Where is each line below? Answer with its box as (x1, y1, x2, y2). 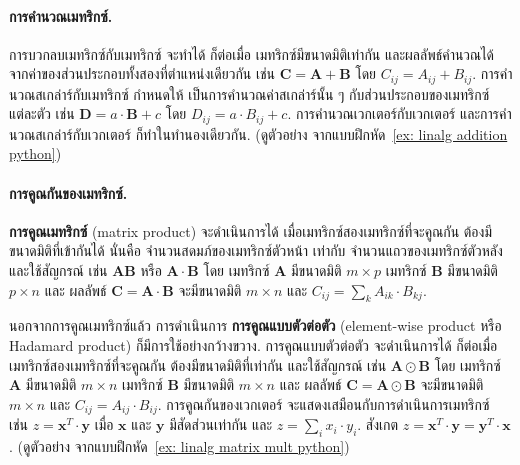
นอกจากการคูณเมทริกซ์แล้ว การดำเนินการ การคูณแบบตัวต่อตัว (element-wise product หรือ (9, 315, 502, 336)
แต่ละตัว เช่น (9, 103, 75, 124)
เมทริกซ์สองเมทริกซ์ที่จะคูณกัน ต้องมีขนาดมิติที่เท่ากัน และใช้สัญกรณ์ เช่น (9, 354, 387, 375)
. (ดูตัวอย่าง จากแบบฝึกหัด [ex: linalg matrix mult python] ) (9, 436, 350, 457)
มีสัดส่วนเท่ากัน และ (169, 414, 273, 435)
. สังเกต (357, 414, 399, 435)
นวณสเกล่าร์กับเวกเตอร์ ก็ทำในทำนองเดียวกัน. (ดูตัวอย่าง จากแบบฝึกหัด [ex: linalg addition (9, 123, 508, 144)
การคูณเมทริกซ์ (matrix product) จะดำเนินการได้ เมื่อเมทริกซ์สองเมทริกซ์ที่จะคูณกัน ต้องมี (9, 220, 492, 241)
